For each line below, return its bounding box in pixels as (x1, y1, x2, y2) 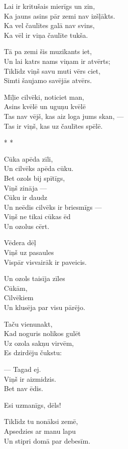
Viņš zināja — (4, 182, 47, 193)
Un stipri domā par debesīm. (4, 435, 91, 446)
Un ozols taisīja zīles (4, 273, 65, 283)
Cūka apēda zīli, (4, 153, 53, 164)
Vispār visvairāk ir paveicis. (4, 256, 87, 267)
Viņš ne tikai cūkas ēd (4, 211, 71, 222)
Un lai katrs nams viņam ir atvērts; (4, 56, 110, 66)
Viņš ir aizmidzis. (4, 373, 56, 384)
